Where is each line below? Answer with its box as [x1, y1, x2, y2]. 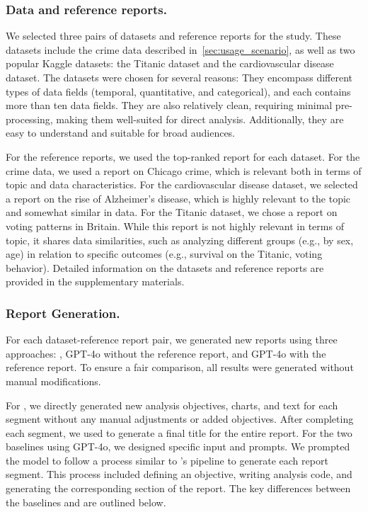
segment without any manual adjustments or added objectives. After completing [6, 411, 354, 426]
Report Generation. [6, 304, 120, 322]
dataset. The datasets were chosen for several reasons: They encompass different [6, 70, 353, 84]
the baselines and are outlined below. [6, 494, 166, 509]
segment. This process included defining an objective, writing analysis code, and [6, 467, 352, 482]
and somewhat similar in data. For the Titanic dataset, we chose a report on [6, 205, 338, 220]
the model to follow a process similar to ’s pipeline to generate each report [6, 453, 328, 467]
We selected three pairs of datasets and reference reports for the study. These [6, 28, 341, 43]
